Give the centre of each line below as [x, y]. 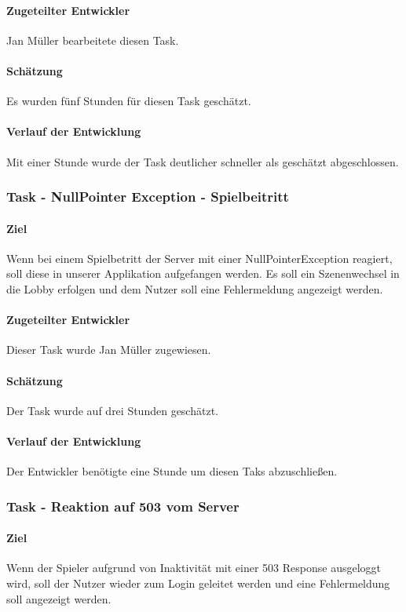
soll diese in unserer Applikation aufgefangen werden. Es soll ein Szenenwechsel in [203, 273]
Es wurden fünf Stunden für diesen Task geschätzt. [129, 101]
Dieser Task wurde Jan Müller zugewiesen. [109, 350]
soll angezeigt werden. [59, 598]
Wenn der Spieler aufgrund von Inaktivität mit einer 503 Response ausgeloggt [194, 568]
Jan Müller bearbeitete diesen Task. [93, 40]
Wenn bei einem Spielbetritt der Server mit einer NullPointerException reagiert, [199, 258]
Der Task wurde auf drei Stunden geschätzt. [112, 410]
